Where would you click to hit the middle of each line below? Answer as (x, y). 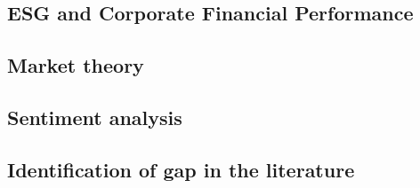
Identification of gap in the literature (181, 169)
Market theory (76, 65)
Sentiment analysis (95, 117)
